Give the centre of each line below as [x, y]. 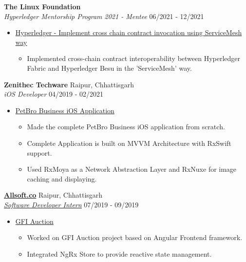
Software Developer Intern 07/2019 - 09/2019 [71, 204]
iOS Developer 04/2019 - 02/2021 [54, 94]
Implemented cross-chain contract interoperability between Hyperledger [134, 58]
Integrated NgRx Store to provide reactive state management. [119, 253]
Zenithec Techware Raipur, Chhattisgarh [69, 84]
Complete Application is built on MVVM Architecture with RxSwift [129, 143]
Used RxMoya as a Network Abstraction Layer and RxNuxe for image [132, 169]
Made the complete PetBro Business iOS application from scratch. [126, 127]
